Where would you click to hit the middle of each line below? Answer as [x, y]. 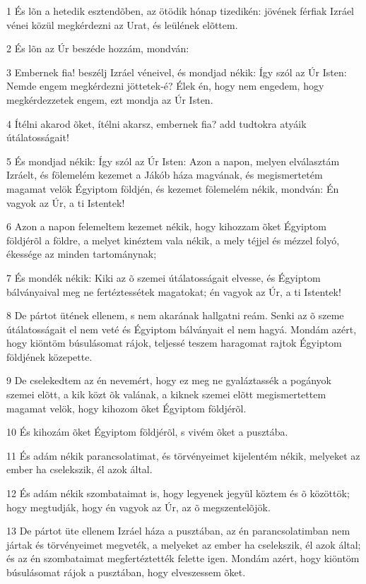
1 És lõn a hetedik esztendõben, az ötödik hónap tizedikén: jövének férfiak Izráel [180, 11]
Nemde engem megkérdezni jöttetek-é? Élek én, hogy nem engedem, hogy [165, 86]
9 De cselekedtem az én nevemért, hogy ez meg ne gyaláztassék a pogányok [169, 380]
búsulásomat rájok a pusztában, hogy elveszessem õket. [126, 572]
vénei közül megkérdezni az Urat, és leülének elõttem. [122, 24]
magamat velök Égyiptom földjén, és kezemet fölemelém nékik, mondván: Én [173, 188]
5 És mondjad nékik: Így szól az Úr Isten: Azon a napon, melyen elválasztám [173, 161]
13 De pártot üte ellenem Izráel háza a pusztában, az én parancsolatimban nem [178, 531]
